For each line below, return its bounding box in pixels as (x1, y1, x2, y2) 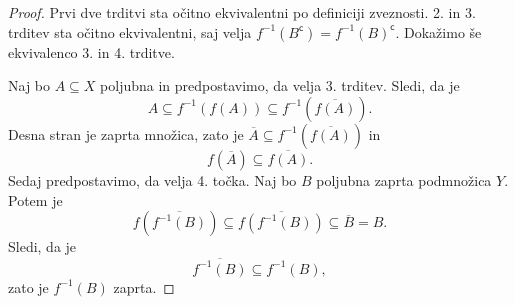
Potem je (8, 189, 63, 210)
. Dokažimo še (395, 21, 482, 42)
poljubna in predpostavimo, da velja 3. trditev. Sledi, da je (100, 75, 460, 96)
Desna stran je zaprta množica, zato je (8, 123, 244, 144)
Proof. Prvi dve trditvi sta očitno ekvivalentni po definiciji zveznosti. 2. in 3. (8, 2, 476, 22)
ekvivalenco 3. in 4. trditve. (8, 41, 175, 62)
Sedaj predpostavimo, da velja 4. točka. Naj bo (8, 170, 297, 190)
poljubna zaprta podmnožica (316, 170, 492, 190)
